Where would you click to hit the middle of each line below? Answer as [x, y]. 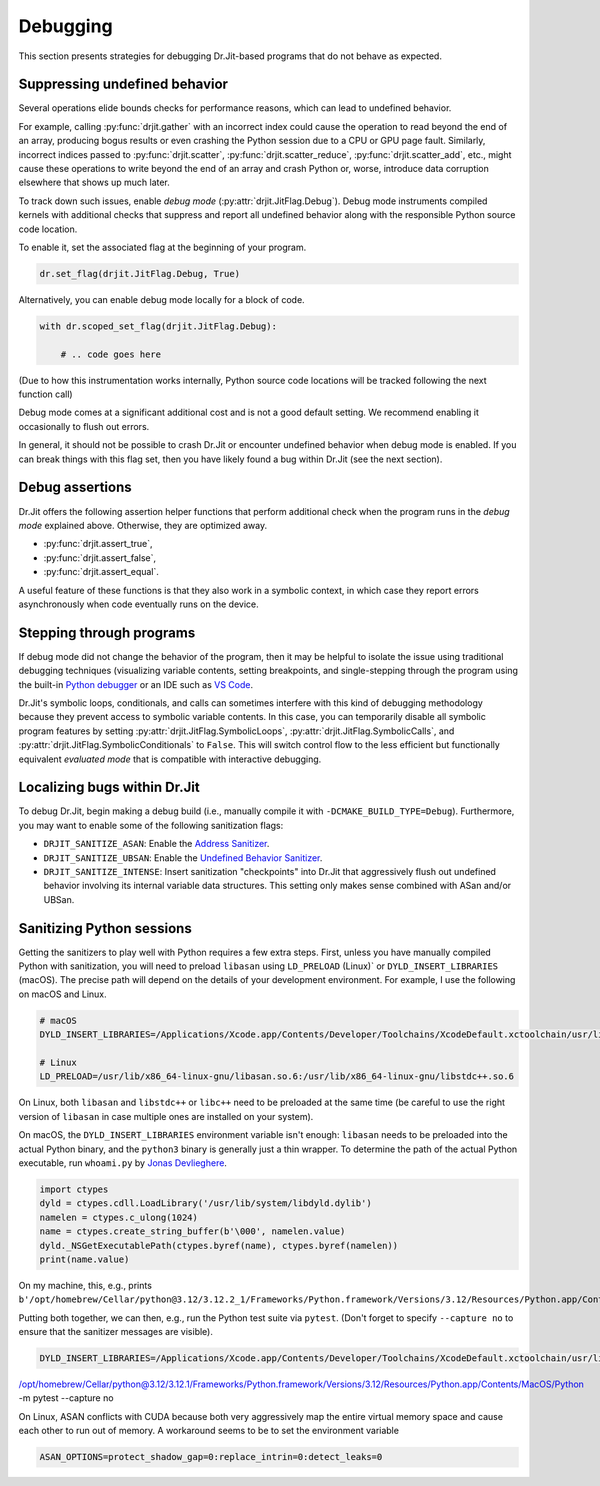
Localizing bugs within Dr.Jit [109, 787]
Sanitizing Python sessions [105, 928]
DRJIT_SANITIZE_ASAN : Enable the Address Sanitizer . [156, 844]
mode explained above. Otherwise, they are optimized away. [143, 525]
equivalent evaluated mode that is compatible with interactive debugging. [170, 759]
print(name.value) [84, 1259]
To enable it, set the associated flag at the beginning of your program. [162, 247]
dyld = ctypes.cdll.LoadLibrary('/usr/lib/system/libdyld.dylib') [205, 1203]
